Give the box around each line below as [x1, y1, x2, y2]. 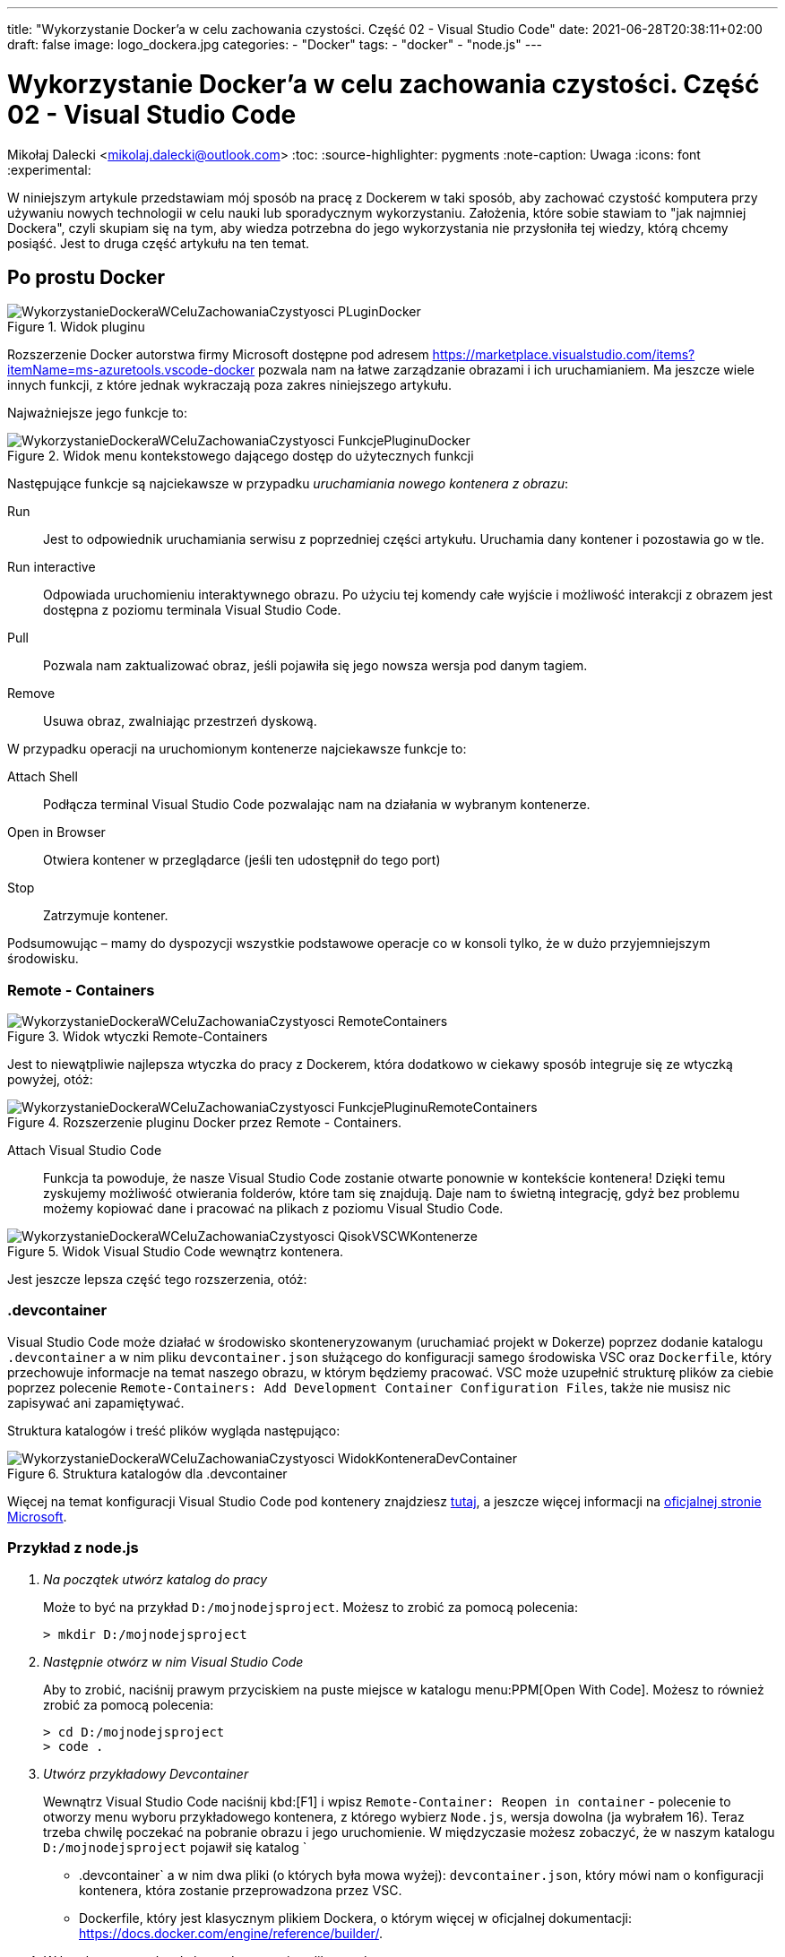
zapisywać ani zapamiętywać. [7, 1394, 185, 1410]
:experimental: [7, 161, 91, 177]
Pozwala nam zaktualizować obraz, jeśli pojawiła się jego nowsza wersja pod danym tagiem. [43, 658, 588, 674]
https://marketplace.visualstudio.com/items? [432, 347, 695, 363]
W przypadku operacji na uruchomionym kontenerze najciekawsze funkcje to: [7, 741, 467, 757]
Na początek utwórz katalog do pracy [43, 1571, 268, 1587]
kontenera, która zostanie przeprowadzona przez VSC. [79, 1882, 402, 1898]
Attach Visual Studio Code [7, 1142, 162, 1159]
